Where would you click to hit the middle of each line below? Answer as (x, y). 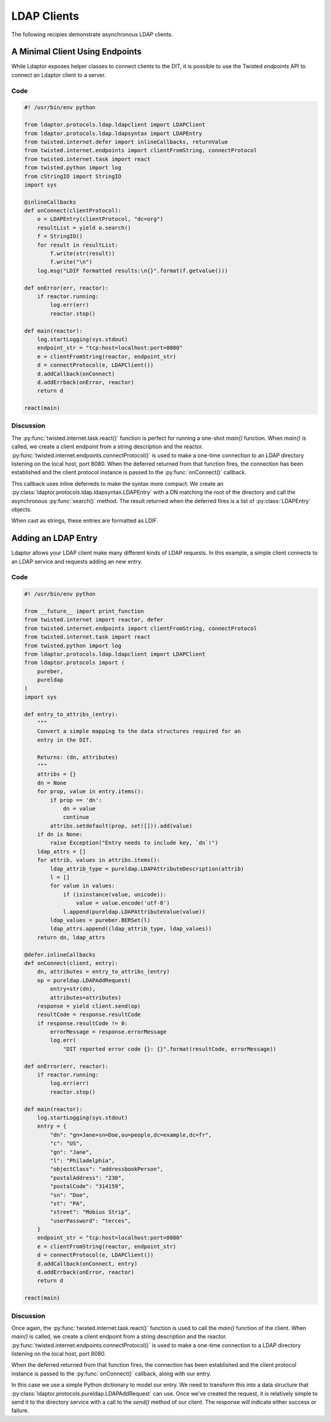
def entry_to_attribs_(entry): (71, 714)
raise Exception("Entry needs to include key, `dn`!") (134, 843)
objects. (21, 509)
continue (76, 817)
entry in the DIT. (65, 740)
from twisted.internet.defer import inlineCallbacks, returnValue (126, 142)
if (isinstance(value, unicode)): (115, 894)
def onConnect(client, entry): (71, 963)
